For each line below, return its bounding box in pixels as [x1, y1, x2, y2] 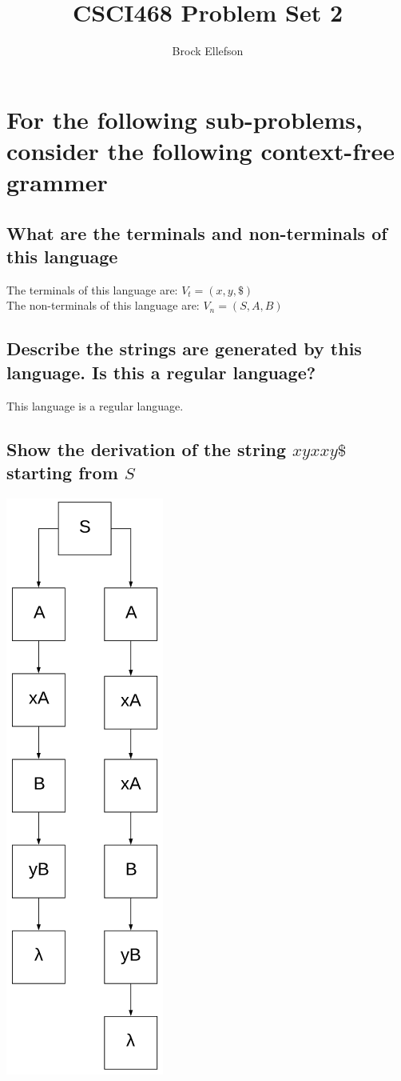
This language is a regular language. [6, 397, 184, 414]
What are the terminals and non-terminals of [6, 220, 387, 245]
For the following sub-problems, [6, 102, 363, 135]
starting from [6, 460, 118, 485]
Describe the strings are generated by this [6, 336, 362, 361]
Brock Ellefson [172, 42, 244, 59]
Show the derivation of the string [6, 436, 287, 461]
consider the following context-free [6, 134, 395, 166]
